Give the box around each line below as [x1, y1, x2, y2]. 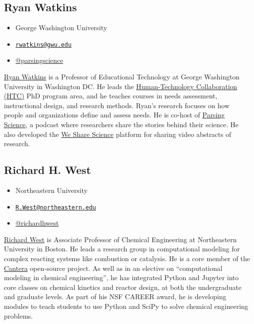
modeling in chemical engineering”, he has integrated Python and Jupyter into [4, 272, 239, 283]
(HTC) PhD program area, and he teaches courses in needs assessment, [4, 91, 217, 101]
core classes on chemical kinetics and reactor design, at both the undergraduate [4, 282, 242, 292]
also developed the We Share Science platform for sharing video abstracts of [4, 129, 232, 139]
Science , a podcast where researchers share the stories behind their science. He [4, 119, 239, 130]
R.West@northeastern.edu [15, 204, 96, 211]
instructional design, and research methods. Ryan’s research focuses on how [4, 100, 230, 110]
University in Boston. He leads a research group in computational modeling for [4, 244, 240, 254]
